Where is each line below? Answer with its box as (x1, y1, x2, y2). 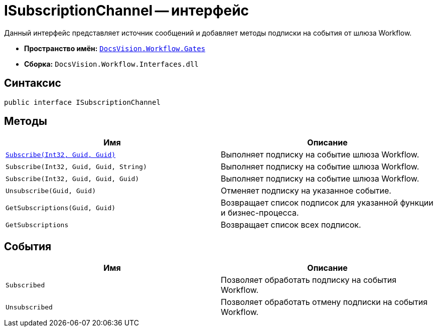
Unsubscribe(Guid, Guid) (6, 187, 96, 195)
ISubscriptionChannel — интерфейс (4, 2, 249, 19)
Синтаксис (4, 77, 61, 90)
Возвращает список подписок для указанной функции (221, 198, 433, 208)
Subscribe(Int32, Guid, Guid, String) (6, 162, 147, 171)
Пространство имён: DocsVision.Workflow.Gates (24, 44, 206, 53)
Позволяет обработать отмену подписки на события (221, 297, 428, 307)
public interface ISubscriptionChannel (4, 98, 161, 106)
